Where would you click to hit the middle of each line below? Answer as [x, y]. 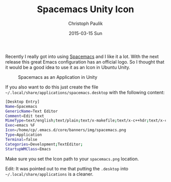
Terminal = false [21, 139]
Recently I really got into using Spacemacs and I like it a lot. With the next [82, 56]
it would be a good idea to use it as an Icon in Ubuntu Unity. [68, 67]
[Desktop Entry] [22, 102]
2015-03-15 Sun [85, 33]
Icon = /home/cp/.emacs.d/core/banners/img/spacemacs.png [66, 130]
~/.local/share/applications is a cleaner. [49, 174]
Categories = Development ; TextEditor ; [44, 144]
